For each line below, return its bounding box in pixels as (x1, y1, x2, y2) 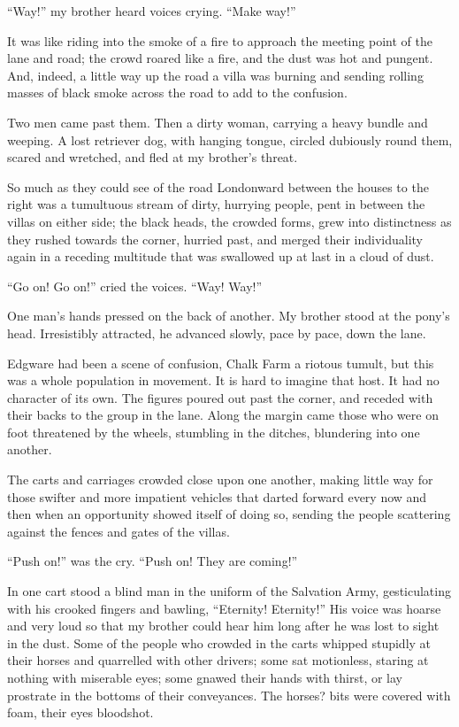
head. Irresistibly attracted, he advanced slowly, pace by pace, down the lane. (7, 323, 426, 342)
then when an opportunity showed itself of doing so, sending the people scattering (7, 505, 451, 523)
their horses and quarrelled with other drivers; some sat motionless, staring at (7, 651, 429, 669)
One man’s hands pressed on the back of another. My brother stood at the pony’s (7, 306, 450, 325)
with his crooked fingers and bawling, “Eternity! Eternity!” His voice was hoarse (7, 599, 441, 617)
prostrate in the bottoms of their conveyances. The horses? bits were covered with (7, 685, 451, 704)
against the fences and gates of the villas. (7, 522, 230, 540)
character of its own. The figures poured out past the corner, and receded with (7, 388, 433, 406)
